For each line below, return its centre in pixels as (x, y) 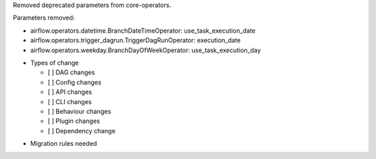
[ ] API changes (70, 92)
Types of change (55, 62)
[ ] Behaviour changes (79, 111)
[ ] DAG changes (71, 72)
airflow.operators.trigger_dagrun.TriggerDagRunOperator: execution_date (135, 40)
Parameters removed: (44, 18)
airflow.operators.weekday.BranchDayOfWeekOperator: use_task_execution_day (146, 50)
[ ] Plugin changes (74, 121)
